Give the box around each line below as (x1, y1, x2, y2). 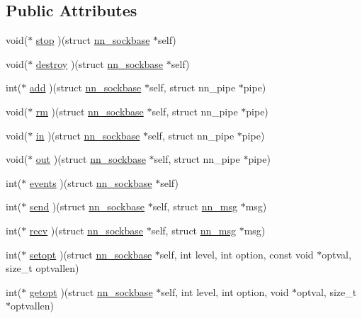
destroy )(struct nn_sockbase (35, 56, 164, 71)
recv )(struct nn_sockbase (29, 222, 144, 237)
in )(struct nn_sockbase (35, 127, 140, 142)
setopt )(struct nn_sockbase (29, 246, 152, 261)
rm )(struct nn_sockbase (35, 103, 144, 118)
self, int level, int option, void (161, 284, 289, 299)
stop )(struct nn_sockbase (35, 33, 150, 47)
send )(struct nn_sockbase (29, 199, 145, 214)
